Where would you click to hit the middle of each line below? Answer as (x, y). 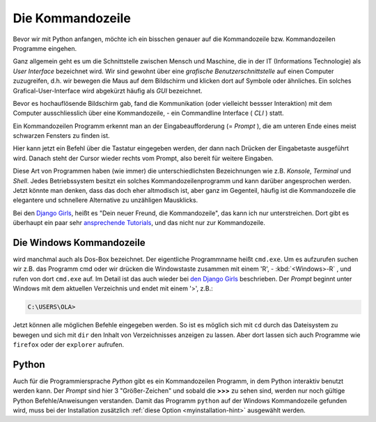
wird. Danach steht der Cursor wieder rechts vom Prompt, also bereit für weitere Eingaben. (143, 158)
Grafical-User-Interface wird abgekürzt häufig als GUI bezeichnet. (108, 91)
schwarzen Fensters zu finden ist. (62, 136)
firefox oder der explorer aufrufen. (69, 345)
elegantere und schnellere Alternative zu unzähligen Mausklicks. (105, 200)
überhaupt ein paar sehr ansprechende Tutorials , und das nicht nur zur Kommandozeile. (139, 223)
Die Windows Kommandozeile (79, 243)
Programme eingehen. (45, 48)
